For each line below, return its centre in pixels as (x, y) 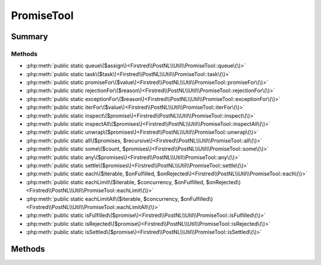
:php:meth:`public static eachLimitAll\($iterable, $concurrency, (103, 198)
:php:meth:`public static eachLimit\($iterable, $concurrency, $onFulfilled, (115, 182)
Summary (29, 37)
